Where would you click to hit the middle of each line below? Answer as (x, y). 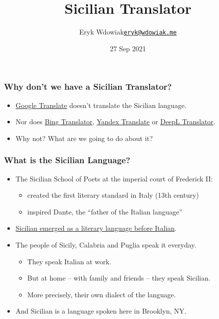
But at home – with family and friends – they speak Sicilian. (119, 278)
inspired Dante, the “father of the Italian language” (105, 211)
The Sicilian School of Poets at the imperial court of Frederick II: (114, 178)
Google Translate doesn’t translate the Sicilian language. (101, 105)
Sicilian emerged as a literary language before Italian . (96, 228)
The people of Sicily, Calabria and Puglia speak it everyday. (106, 245)
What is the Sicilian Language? (67, 160)
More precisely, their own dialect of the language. (102, 294)
